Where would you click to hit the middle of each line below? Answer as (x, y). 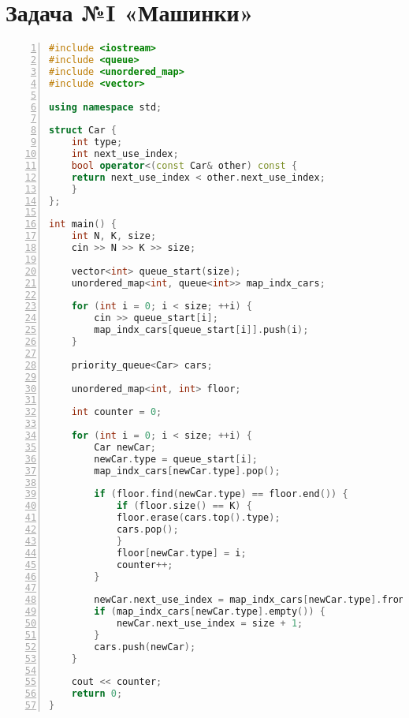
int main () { (83, 224)
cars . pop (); (147, 529)
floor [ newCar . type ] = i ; (181, 553)
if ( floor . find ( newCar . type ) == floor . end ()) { (221, 494)
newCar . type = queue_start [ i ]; (176, 459)
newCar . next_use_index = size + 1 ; (210, 623)
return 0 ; (97, 694)
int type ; (97, 142)
